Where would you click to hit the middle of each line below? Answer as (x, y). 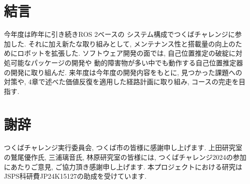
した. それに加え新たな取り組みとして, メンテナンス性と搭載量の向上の (123, 43)
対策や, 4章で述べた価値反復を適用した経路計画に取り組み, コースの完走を (121, 82)
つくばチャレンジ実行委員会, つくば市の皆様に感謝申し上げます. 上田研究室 (123, 147)
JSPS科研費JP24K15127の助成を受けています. (75, 176)
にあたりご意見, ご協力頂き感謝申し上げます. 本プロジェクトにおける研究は (123, 166)
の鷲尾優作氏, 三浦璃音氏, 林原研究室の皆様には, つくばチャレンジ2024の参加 (125, 157)
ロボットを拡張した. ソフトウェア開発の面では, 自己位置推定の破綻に (126, 53)
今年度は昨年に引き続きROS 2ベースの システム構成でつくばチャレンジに (119, 34)
